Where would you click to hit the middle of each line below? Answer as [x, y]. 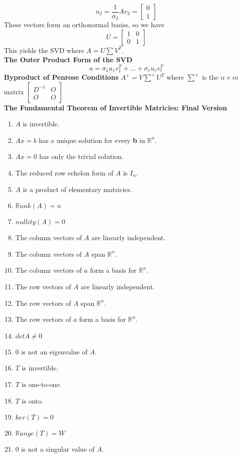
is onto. [33, 400]
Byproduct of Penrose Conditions [61, 77]
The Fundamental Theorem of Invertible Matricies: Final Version [116, 107]
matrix [14, 91]
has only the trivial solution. [81, 156]
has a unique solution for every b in [92, 140]
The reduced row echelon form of [64, 173]
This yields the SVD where [44, 50]
